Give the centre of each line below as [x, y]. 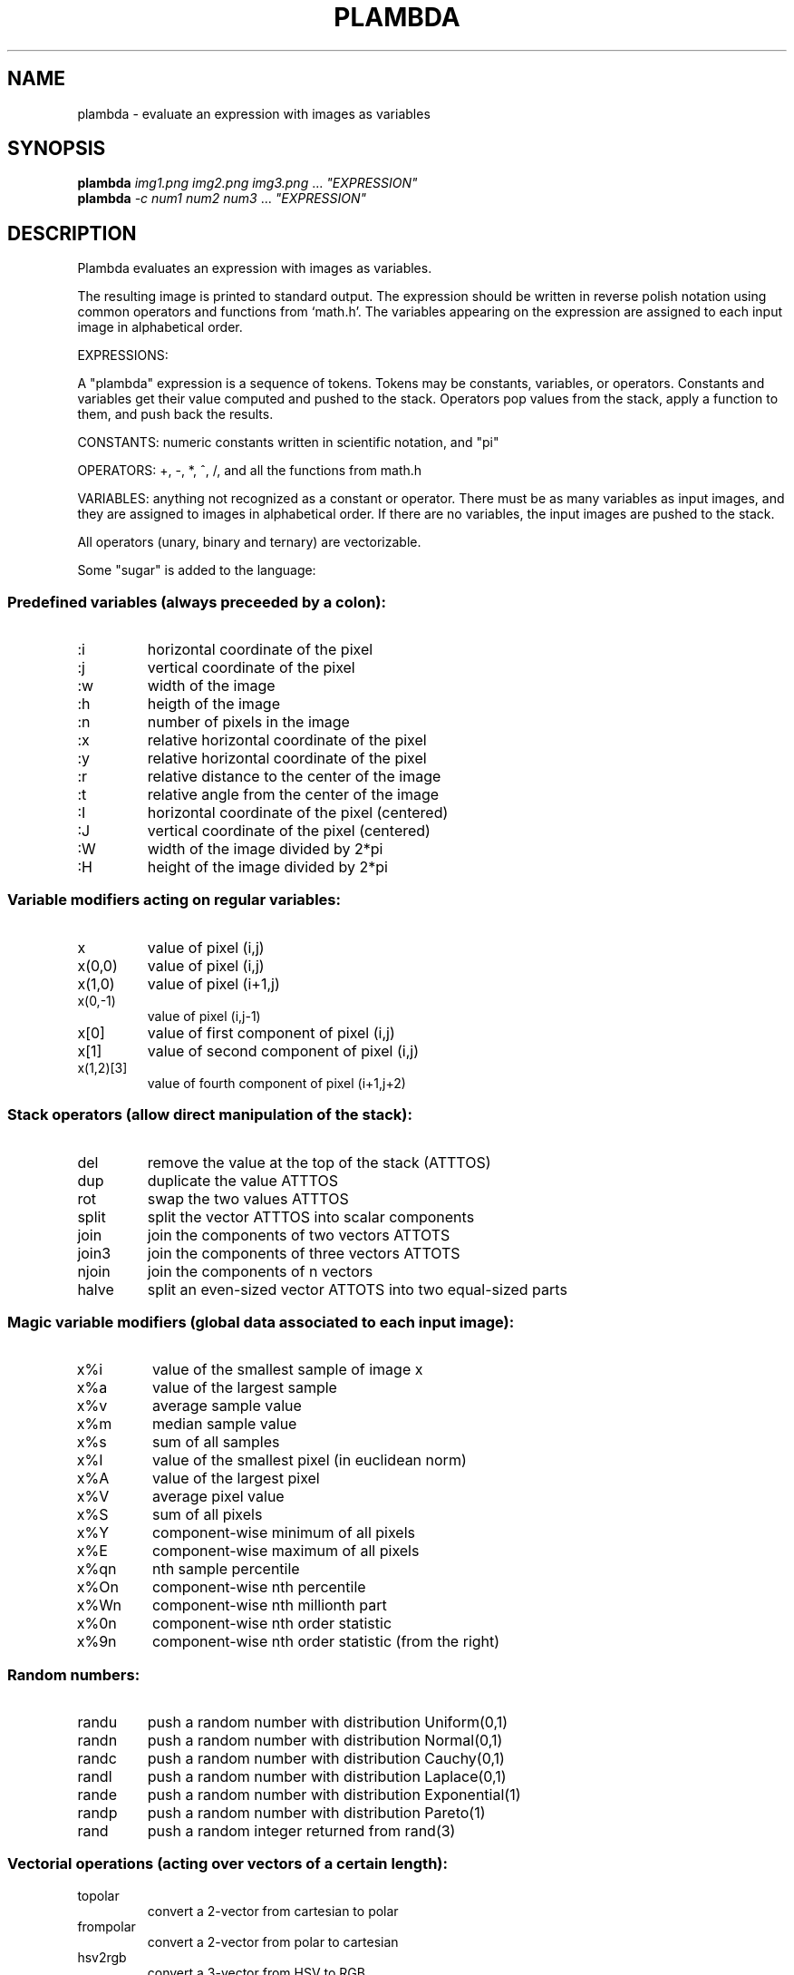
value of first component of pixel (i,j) [271, 1032]
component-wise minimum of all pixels [284, 1533]
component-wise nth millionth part [269, 1605]
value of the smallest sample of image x [287, 1370]
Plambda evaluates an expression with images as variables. [255, 268]
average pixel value [218, 1497]
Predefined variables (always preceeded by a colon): [197, 602]
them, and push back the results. [175, 414]
